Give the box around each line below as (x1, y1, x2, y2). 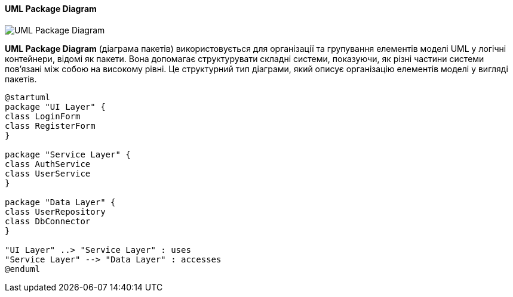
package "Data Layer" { (5, 197, 116, 207)
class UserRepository (5, 206, 106, 216)
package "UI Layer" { (5, 101, 106, 112)
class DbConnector (5, 216, 91, 226)
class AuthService (5, 159, 91, 169)
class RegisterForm (5, 120, 96, 131)
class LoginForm (5, 111, 81, 121)
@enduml (5, 264, 41, 274)
